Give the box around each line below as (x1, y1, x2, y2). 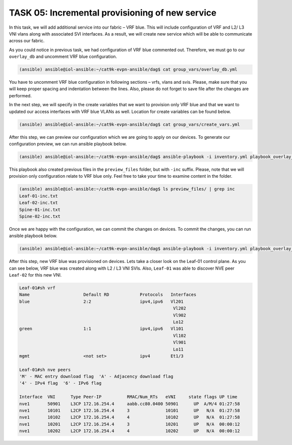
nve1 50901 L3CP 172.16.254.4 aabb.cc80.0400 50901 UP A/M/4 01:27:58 (19, 401, 240, 407)
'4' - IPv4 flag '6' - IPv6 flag (19, 380, 102, 386)
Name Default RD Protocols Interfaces (19, 292, 197, 297)
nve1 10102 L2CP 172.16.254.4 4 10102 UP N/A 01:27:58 (19, 414, 240, 420)
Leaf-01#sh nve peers (19, 367, 71, 372)
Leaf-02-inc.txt (19, 200, 58, 205)
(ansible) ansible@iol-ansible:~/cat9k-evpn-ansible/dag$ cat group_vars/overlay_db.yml (19, 67, 238, 73)
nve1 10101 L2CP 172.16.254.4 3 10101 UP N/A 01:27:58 (19, 408, 240, 413)
